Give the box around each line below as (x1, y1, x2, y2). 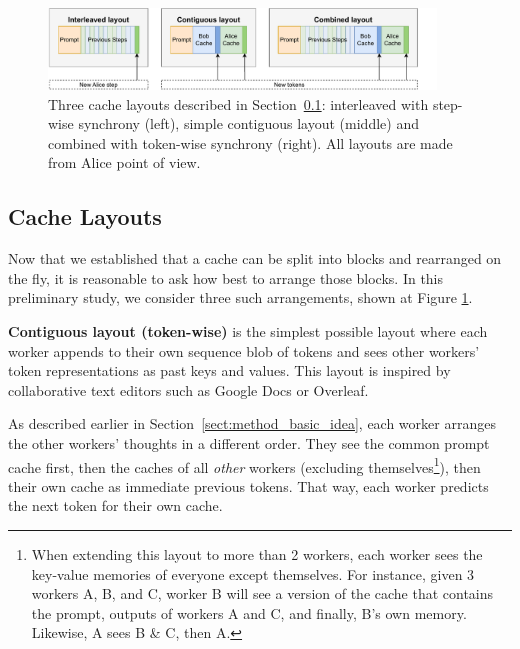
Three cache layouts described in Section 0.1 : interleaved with (48, 93, 429, 114)
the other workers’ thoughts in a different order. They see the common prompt (8, 432, 490, 453)
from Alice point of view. (48, 152, 201, 173)
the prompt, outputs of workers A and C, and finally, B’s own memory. (31, 602, 467, 623)
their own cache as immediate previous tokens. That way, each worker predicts (8, 475, 489, 496)
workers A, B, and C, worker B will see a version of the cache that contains (31, 583, 494, 604)
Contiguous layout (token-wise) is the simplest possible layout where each (8, 320, 488, 341)
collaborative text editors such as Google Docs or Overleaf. (8, 379, 369, 400)
